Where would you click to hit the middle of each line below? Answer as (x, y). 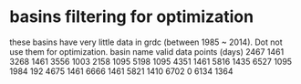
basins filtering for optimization (131, 17)
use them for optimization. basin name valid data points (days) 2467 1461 (147, 51)
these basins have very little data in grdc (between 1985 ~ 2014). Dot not (146, 42)
